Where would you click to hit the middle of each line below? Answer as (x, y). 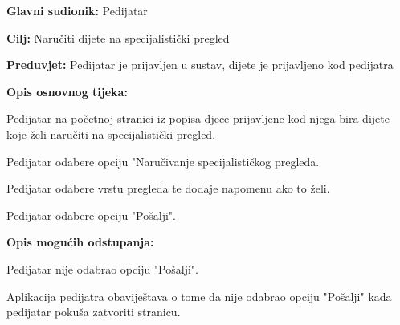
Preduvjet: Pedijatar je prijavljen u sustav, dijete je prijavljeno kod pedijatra (200, 65)
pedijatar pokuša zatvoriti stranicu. (94, 312)
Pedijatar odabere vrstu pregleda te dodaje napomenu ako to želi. (168, 188)
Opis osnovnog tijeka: (67, 91)
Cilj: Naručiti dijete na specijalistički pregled (118, 37)
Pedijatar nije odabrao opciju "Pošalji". (102, 268)
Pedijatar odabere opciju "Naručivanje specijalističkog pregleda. (163, 161)
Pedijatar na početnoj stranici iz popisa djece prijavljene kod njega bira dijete (198, 118)
